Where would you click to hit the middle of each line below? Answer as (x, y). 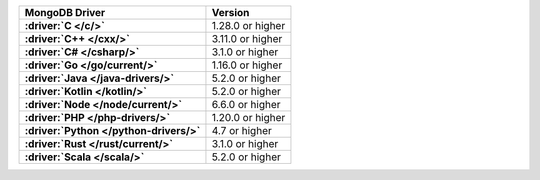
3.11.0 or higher (247, 38)
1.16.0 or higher (247, 65)
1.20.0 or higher (248, 117)
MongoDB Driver (65, 12)
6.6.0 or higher (246, 104)
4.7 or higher (241, 130)
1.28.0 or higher (248, 25)
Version (230, 12)
